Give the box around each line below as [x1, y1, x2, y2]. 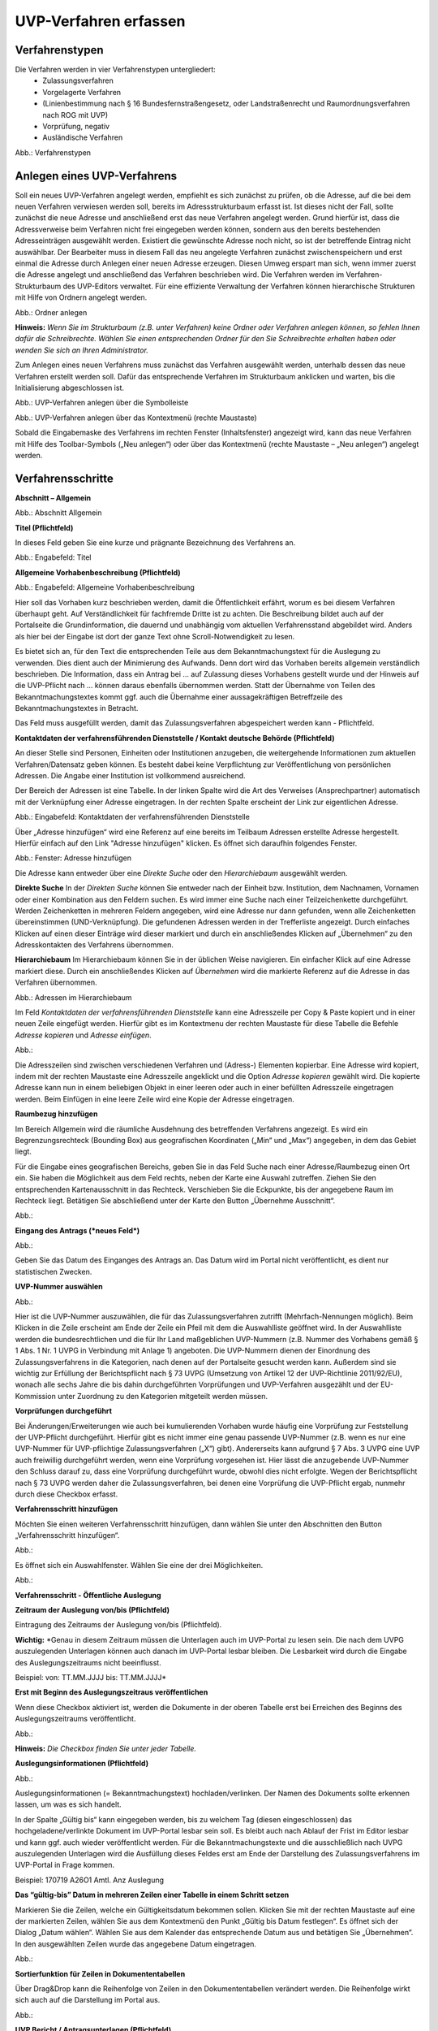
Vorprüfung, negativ [42, 122, 109, 132]
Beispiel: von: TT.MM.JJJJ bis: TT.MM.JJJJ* [15, 1672, 166, 1682]
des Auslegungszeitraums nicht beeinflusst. [15, 1657, 161, 1667]
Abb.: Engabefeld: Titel [15, 552, 92, 562]
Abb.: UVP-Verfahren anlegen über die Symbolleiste [15, 398, 189, 408]
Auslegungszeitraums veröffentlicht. [15, 1714, 136, 1724]
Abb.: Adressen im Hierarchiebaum [15, 992, 133, 1003]
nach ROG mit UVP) [42, 110, 109, 119]
